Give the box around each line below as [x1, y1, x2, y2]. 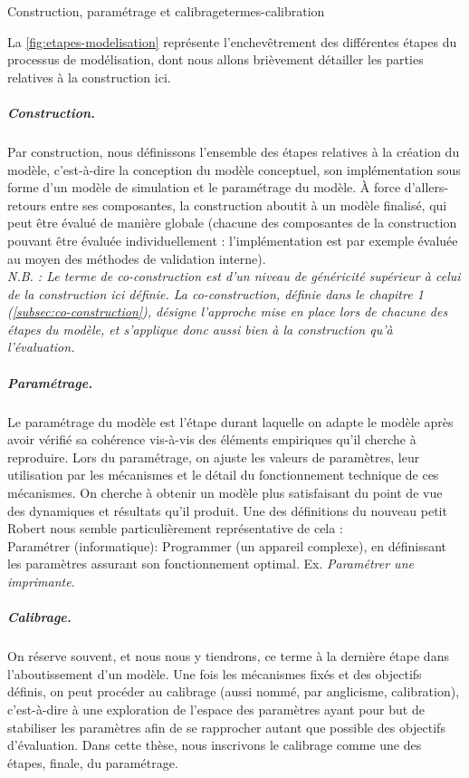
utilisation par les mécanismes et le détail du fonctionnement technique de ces [7, 465, 439, 484]
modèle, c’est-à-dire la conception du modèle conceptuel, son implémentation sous [7, 160, 461, 179]
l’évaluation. [7, 337, 75, 356]
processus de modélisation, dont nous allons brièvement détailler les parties [7, 50, 424, 69]
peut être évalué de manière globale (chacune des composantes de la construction [7, 213, 457, 232]
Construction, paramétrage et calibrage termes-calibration [7, 2, 325, 20]
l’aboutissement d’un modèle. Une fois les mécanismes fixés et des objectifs [7, 664, 422, 683]
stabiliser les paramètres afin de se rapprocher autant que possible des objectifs [7, 717, 445, 736]
